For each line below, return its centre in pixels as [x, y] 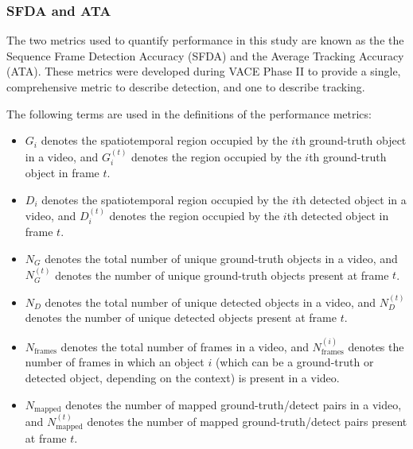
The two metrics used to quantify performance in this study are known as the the [205, 40]
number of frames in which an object [115, 362]
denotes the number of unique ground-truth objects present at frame [222, 275]
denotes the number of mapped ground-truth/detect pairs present [247, 421]
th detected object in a [351, 199]
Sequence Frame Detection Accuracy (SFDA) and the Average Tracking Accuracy [205, 55]
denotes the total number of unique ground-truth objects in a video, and [221, 259]
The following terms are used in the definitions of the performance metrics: [189, 113]
